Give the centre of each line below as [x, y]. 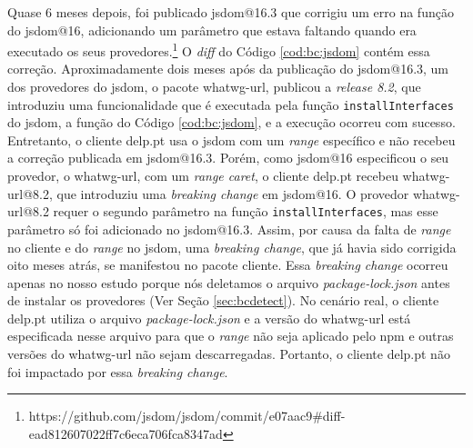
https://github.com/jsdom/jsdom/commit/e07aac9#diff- [187, 416]
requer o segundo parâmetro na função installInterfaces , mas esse [246, 211]
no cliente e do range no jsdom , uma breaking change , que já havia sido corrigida [232, 247]
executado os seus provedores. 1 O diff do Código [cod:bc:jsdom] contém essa [219, 50]
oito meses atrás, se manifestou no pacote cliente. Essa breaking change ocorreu [228, 265]
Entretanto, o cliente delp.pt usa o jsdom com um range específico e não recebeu [231, 139]
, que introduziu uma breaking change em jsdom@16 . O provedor [229, 193]
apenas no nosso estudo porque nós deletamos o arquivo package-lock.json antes [229, 282]
